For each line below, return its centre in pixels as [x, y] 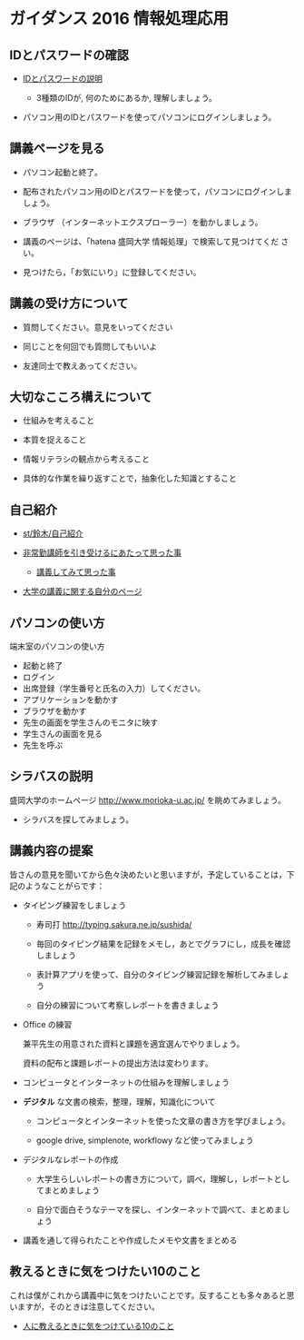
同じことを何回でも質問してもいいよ [90, 346]
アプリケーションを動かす [70, 700]
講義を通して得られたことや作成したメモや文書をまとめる [130, 1240]
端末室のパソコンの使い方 [57, 647]
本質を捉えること [54, 440]
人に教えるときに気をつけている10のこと [98, 1325]
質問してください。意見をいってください [98, 327]
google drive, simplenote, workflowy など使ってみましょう [145, 1140]
